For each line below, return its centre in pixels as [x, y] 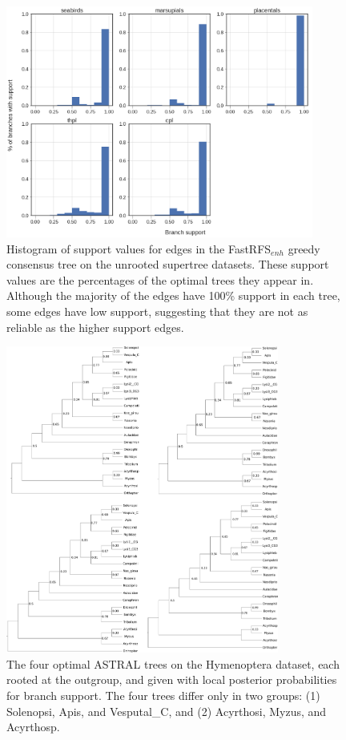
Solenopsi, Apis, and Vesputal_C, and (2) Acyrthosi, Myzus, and [167, 711]
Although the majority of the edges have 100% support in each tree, [173, 295]
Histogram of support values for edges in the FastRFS [139, 248]
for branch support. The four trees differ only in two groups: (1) [163, 696]
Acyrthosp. [33, 727]
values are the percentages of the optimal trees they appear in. [160, 279]
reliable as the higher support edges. [95, 327]
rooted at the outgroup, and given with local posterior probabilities [172, 679]
